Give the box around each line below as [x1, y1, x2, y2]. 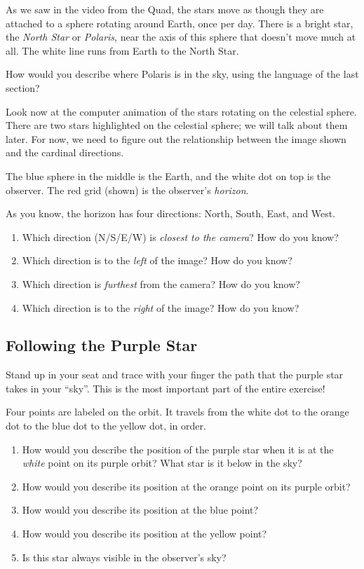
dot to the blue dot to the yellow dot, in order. [6, 418, 206, 433]
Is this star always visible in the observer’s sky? [22, 549, 227, 564]
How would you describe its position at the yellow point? [22, 526, 267, 541]
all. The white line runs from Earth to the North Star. [6, 43, 239, 57]
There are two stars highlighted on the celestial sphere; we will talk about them [6, 118, 348, 132]
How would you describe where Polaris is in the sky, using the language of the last [6, 67, 359, 81]
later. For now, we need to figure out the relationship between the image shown [6, 131, 346, 146]
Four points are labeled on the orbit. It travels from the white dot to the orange [6, 404, 349, 419]
